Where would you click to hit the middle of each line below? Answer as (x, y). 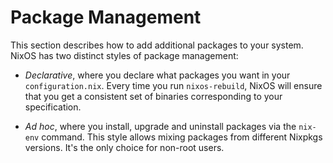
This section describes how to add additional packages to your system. (157, 45)
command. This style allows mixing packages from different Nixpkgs (182, 137)
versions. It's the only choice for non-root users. (124, 147)
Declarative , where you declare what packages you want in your (157, 75)
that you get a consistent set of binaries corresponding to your (153, 96)
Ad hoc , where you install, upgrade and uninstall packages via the (160, 126)
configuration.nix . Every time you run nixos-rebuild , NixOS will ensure (173, 85)
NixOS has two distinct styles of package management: (124, 55)
